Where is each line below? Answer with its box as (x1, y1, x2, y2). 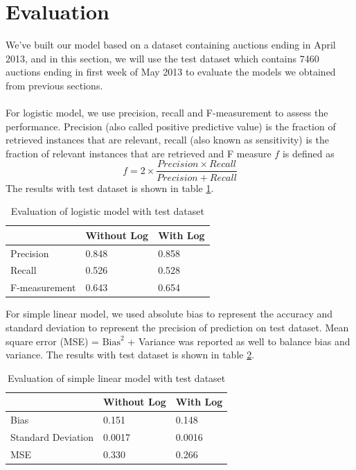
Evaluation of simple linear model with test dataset (7, 370, 226, 385)
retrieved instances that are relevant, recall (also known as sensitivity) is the (6, 132, 329, 147)
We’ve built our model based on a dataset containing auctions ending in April (6, 37, 336, 52)
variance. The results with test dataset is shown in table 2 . (6, 347, 255, 362)
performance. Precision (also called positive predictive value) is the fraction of (6, 119, 336, 133)
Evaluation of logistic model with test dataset (10, 204, 204, 218)
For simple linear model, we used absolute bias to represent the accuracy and (6, 306, 333, 321)
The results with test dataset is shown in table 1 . (6, 180, 214, 195)
